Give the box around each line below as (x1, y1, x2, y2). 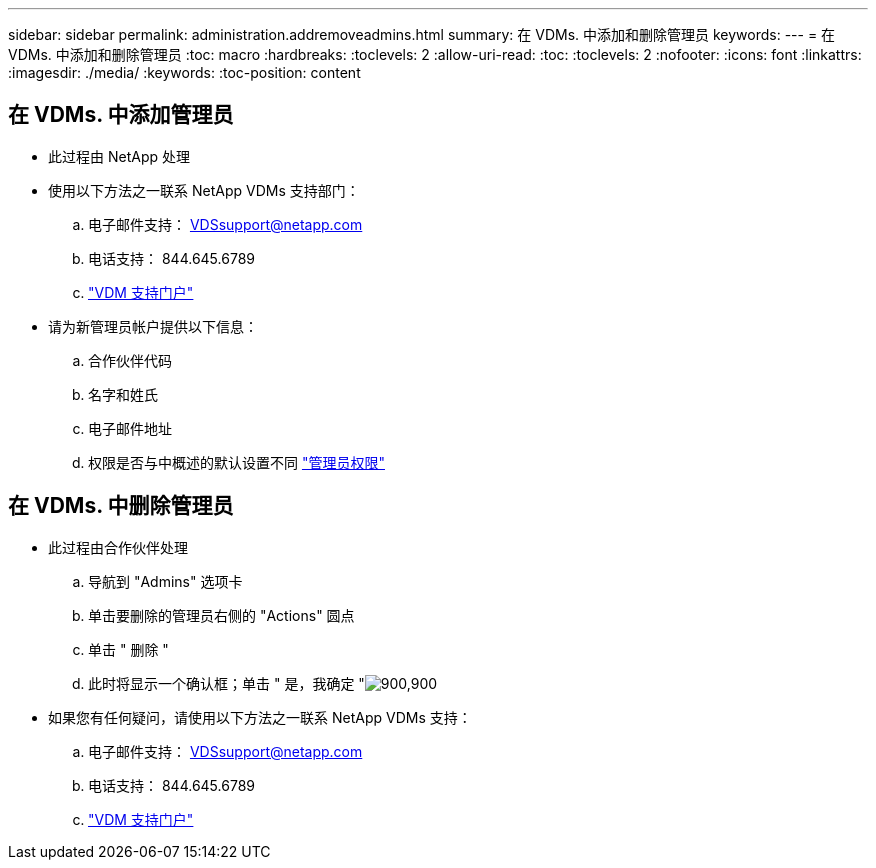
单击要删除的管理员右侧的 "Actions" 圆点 (88, 606, 355, 624)
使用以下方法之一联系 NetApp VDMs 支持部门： (48, 181, 360, 199)
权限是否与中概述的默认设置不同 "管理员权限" (88, 453, 385, 471)
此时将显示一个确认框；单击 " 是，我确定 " (88, 674, 365, 692)
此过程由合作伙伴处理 (48, 538, 188, 556)
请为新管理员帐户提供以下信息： (48, 317, 258, 335)
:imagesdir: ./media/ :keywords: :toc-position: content (8, 64, 361, 81)
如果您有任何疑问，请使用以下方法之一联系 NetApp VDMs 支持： (48, 708, 472, 726)
